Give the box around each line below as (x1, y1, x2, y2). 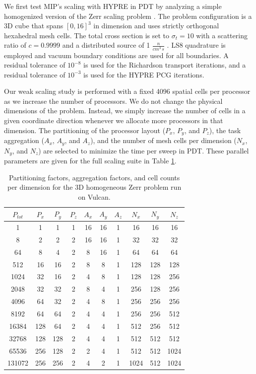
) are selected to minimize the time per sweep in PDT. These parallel (38, 145, 249, 155)
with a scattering (196, 30, 248, 40)
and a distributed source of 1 (62, 40, 150, 50)
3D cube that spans (4, 20, 64, 31)
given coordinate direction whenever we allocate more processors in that (4, 115, 223, 126)
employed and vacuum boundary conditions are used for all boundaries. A (4, 50, 229, 60)
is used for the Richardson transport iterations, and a (83, 60, 246, 70)
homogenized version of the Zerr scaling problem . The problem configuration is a (4, 10, 252, 21)
